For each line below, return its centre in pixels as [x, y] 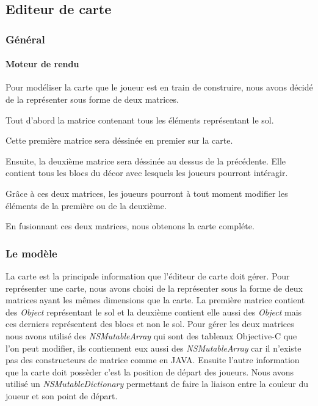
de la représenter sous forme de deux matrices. [92, 99]
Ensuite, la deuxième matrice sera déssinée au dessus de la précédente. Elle [146, 161]
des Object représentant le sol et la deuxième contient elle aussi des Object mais [154, 312]
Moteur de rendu [42, 64]
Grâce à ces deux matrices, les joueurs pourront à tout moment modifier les [147, 193]
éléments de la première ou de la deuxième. [86, 205]
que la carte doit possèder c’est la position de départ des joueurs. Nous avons [150, 371]
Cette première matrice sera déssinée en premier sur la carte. [119, 140]
